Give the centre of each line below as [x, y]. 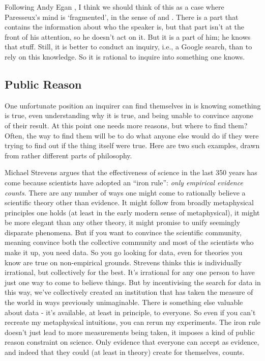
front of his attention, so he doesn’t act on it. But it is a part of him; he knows [128, 36]
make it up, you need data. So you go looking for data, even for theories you [124, 252]
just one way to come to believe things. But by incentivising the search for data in [133, 282]
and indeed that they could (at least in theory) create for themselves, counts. [125, 352]
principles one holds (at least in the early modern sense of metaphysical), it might [132, 212]
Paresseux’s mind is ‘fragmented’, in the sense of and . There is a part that [122, 17]
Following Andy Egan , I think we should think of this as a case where [114, 7]
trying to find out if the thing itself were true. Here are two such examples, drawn [132, 145]
